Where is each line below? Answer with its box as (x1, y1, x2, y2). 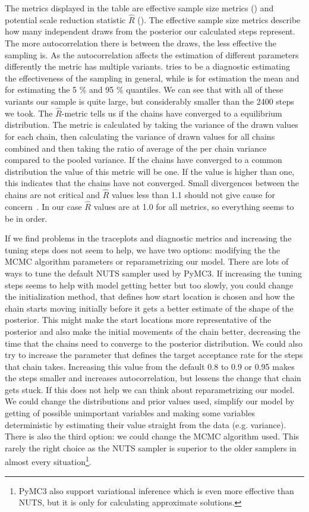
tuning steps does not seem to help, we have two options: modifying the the (5, 243, 280, 256)
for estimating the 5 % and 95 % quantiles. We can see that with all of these (5, 83, 283, 96)
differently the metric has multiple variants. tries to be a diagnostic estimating (5, 60, 291, 73)
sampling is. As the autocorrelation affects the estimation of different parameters (5, 48, 299, 61)
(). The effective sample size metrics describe (137, 13, 301, 26)
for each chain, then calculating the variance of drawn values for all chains (5, 130, 275, 142)
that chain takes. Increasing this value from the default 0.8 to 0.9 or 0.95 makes (5, 360, 295, 372)
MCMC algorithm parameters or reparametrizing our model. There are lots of (5, 255, 289, 268)
